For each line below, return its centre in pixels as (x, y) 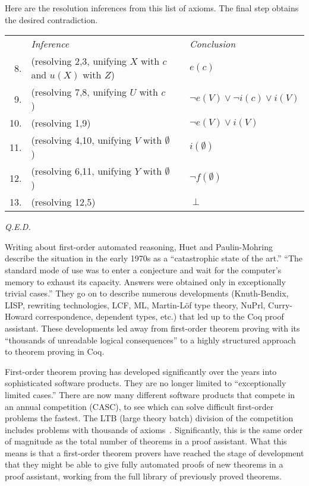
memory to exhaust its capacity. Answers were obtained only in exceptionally (145, 281)
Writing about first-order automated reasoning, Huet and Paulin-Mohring (139, 246)
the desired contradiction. (51, 19)
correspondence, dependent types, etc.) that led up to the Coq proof (160, 316)
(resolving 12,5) (63, 202)
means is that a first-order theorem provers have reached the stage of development (154, 452)
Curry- (280, 304)
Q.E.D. (18, 227)
